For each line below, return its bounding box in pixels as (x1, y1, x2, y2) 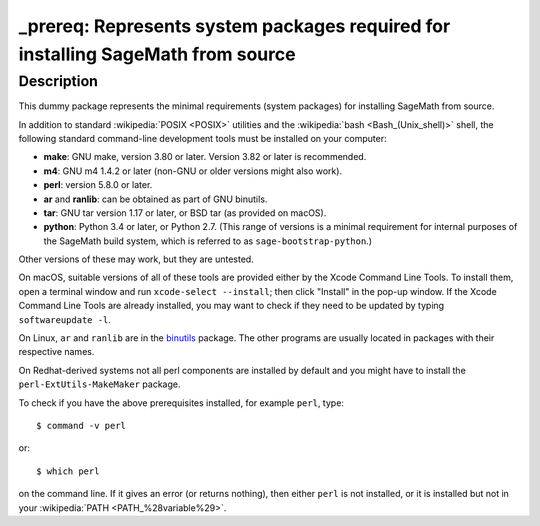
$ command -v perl (36, 420, 127, 431)
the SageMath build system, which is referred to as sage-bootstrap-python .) (43, 235, 372, 247)
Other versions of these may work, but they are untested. (18, 253, 254, 265)
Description (18, 72, 99, 90)
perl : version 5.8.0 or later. (43, 179, 153, 191)
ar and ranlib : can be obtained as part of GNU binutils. (43, 193, 268, 205)
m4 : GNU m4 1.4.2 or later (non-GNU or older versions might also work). (43, 165, 343, 177)
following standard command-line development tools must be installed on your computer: (18, 132, 387, 144)
